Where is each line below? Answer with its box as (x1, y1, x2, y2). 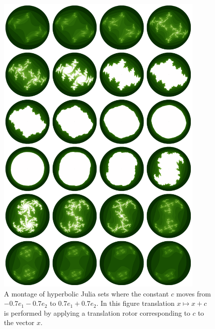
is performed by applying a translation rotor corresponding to (4, 307, 190, 318)
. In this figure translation (96, 298, 175, 308)
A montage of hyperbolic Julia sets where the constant (4, 288, 169, 298)
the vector (4, 317, 35, 328)
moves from (176, 288, 211, 298)
